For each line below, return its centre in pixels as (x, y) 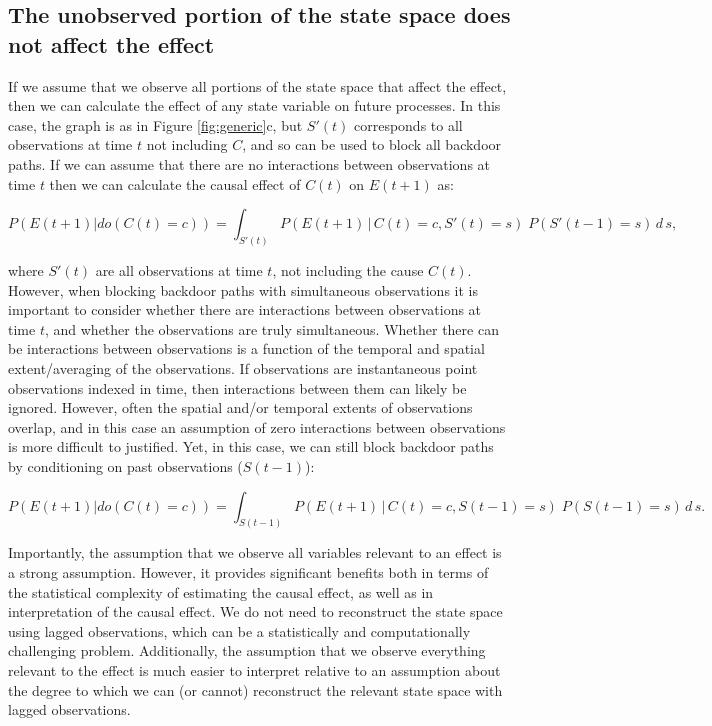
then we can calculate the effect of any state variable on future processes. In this (254, 105)
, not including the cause (348, 270)
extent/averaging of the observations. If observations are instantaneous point (243, 367)
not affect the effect (111, 43)
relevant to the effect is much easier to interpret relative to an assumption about (254, 669)
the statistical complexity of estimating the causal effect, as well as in (221, 591)
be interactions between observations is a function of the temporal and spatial (246, 348)
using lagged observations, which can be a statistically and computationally (239, 630)
